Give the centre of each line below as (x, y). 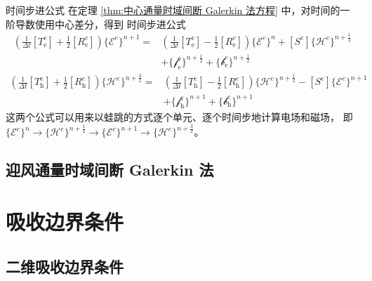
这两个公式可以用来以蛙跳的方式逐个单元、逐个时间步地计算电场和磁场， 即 (179, 117)
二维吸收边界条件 (65, 266)
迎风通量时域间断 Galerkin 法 (110, 170)
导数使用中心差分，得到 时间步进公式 (100, 24)
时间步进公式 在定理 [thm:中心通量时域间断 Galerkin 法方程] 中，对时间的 (173, 10)
